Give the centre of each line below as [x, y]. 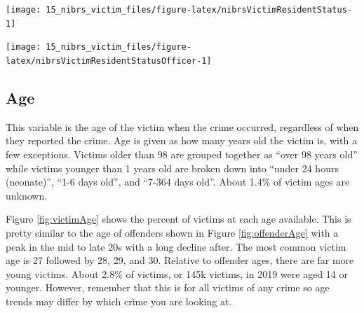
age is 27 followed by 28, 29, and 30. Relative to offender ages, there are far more [180, 260]
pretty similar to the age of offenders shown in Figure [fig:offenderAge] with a [172, 232]
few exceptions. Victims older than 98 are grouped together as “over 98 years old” [182, 154]
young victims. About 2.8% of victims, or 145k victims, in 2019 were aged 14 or [177, 273]
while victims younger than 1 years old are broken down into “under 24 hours [172, 168]
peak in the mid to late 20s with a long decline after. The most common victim [176, 246]
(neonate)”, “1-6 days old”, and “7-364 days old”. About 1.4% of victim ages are [178, 182]
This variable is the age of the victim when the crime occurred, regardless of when [182, 126]
